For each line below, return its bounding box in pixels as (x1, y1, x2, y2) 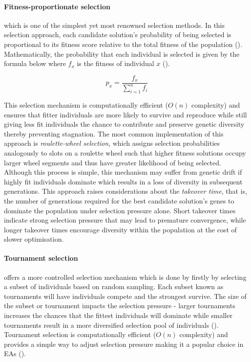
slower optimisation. (4, 234, 64, 244)
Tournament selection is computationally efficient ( (4, 329, 156, 339)
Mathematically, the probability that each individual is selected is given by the (4, 48, 240, 59)
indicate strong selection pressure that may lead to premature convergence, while (4, 215, 246, 225)
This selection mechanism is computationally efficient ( (4, 99, 168, 110)
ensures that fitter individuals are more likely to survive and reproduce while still (4, 109, 247, 119)
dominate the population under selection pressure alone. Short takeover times (4, 205, 236, 215)
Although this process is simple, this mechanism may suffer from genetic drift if (4, 167, 242, 177)
